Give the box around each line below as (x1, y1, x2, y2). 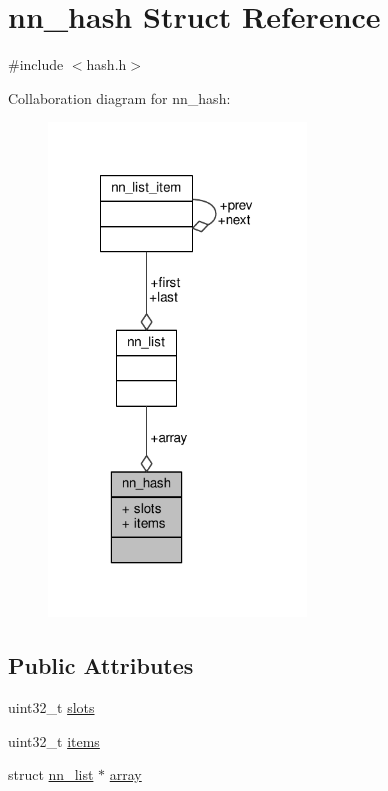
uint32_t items (8, 730, 100, 751)
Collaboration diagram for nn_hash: (8, 87, 231, 108)
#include (8, 54, 64, 75)
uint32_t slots (8, 697, 95, 718)
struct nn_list (8, 764, 94, 785)
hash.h (86, 54, 127, 75)
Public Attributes (8, 650, 194, 681)
